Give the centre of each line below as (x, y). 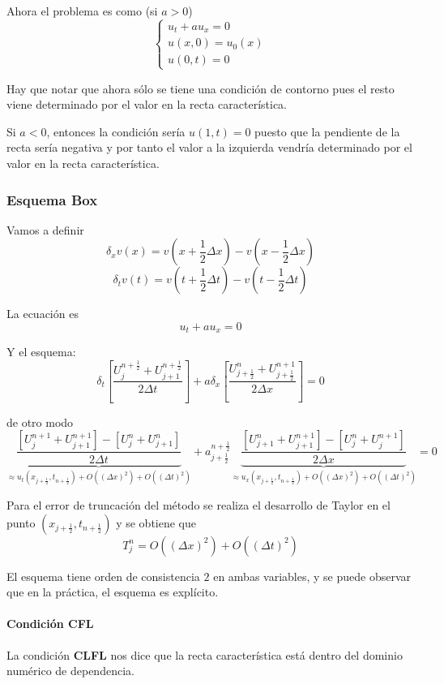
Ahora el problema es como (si (82, 11)
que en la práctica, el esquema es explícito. (113, 592)
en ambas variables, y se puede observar (312, 576)
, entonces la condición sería (116, 131)
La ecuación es (43, 314)
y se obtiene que (156, 522)
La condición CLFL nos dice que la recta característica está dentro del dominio (205, 654)
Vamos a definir (45, 229)
